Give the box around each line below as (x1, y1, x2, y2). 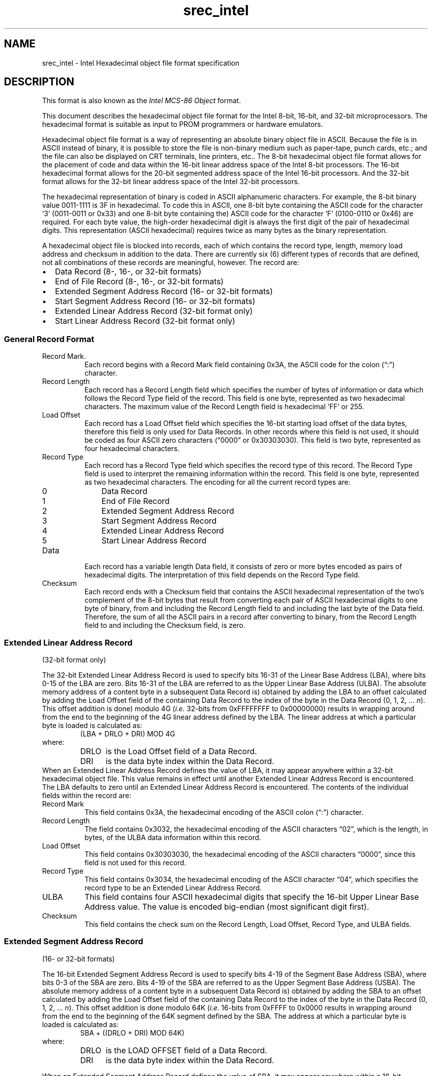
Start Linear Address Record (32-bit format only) (55, 316, 235, 326)
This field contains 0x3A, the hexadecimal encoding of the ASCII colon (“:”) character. (84, 807, 363, 816)
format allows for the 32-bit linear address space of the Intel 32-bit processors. (42, 177, 300, 186)
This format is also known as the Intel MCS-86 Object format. (42, 96, 241, 105)
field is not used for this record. (84, 858, 186, 867)
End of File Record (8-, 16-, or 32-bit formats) (55, 276, 224, 287)
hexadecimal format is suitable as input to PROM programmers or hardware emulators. (42, 120, 323, 129)
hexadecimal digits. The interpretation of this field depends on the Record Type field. (84, 571, 360, 579)
